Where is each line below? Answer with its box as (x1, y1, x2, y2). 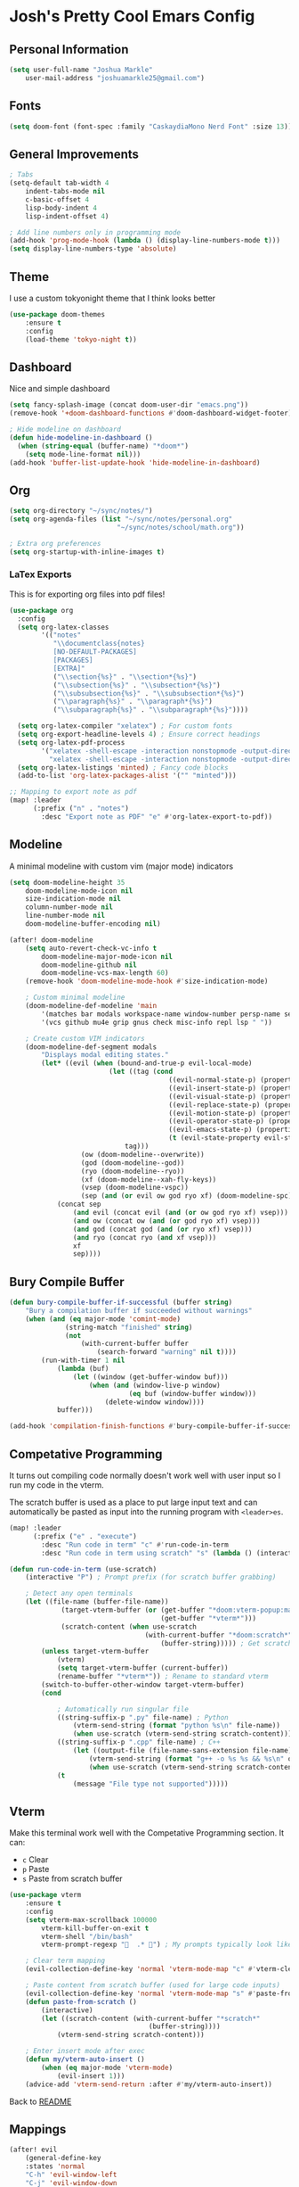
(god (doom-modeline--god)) (80, 1158, 185, 1168)
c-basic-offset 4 (25, 194, 90, 204)
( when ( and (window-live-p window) (88, 1381, 221, 1390)
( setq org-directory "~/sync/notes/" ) (9, 507, 153, 516)
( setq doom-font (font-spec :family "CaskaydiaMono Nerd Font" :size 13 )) (9, 122, 293, 131)
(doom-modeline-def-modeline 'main (25, 1002, 158, 1011)
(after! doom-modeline (9, 935, 93, 945)
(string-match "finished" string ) (65, 1323, 193, 1332)
